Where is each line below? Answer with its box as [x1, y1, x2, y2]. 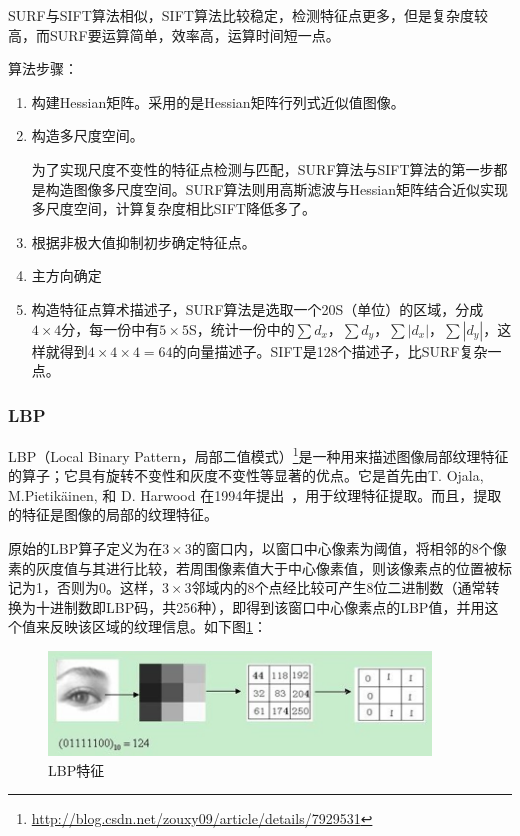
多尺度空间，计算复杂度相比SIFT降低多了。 [31, 198, 316, 219]
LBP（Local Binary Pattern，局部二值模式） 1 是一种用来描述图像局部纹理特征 [8, 442, 509, 466]
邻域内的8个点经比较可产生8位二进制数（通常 [191, 577, 486, 598]
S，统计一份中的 [188, 318, 295, 339]
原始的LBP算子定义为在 [8, 537, 163, 558]
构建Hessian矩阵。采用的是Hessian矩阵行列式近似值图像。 [31, 91, 405, 112]
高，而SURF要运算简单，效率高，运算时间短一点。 [8, 24, 340, 45]
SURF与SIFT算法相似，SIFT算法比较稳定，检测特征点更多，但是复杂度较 [8, 5, 488, 25]
